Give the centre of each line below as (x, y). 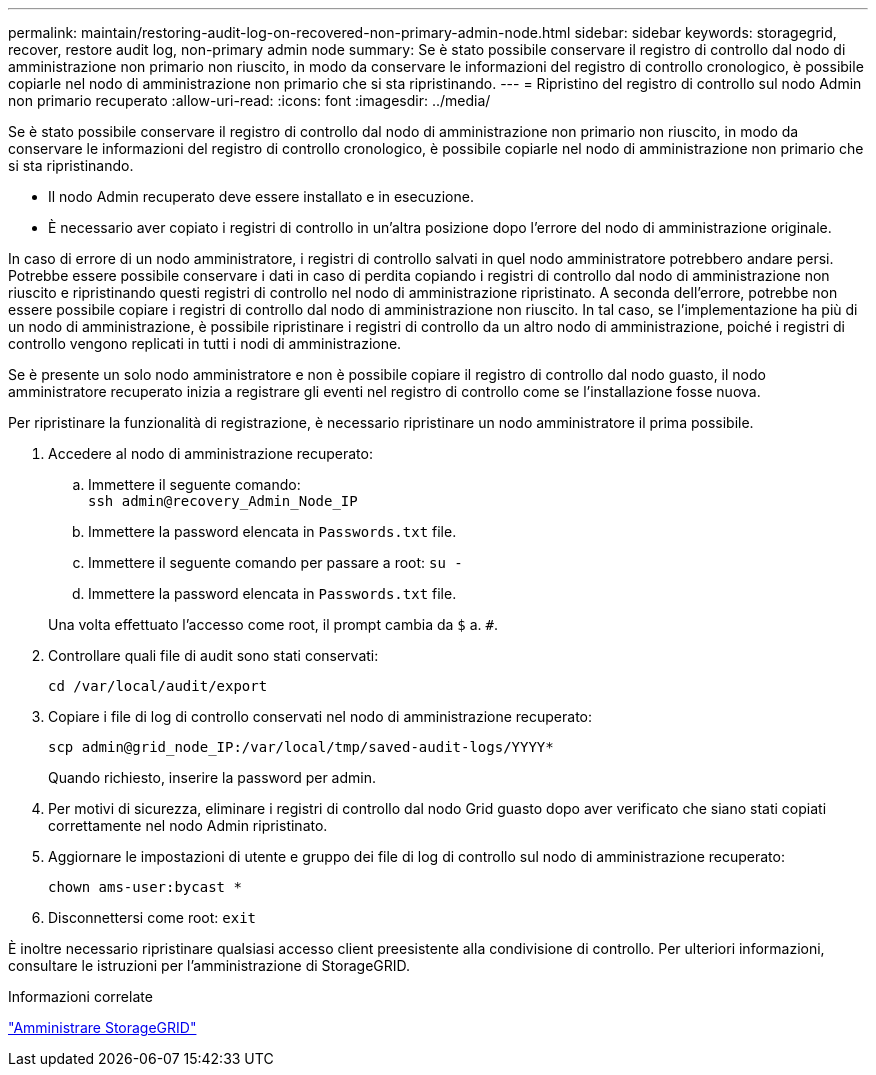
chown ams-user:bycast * (145, 887)
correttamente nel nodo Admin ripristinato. (188, 825)
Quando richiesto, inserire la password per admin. (212, 777)
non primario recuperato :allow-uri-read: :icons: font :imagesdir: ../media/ (249, 100)
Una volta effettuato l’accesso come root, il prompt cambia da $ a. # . (273, 624)
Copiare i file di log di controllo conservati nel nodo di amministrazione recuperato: (320, 716)
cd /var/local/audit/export (158, 686)
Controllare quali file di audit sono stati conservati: (213, 655)
